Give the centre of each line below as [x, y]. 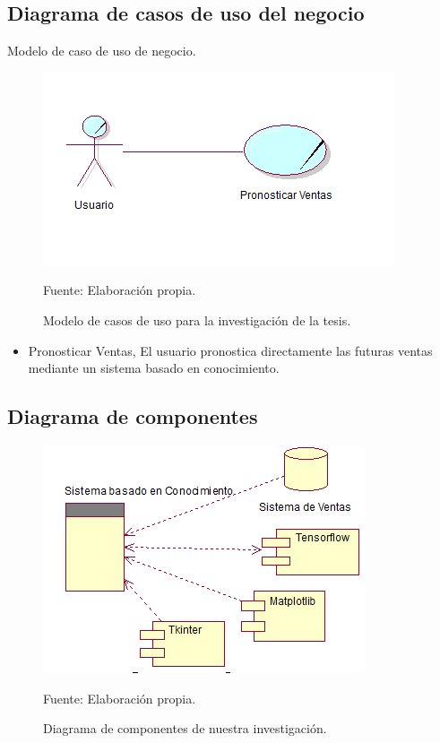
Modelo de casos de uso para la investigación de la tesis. [197, 320]
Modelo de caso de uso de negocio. [102, 51]
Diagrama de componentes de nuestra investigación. [185, 728]
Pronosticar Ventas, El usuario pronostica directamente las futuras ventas [230, 350]
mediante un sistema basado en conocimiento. [154, 368]
